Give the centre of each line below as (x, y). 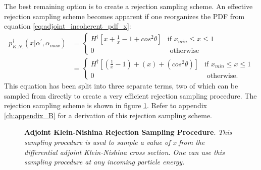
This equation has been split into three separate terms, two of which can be (121, 85)
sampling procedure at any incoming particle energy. (105, 162)
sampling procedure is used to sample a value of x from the (115, 142)
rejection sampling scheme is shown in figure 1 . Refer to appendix (106, 105)
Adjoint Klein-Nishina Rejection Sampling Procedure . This (128, 132)
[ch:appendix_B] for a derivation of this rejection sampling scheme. (108, 115)
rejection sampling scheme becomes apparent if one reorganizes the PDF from (124, 16)
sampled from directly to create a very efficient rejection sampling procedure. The (130, 95)
